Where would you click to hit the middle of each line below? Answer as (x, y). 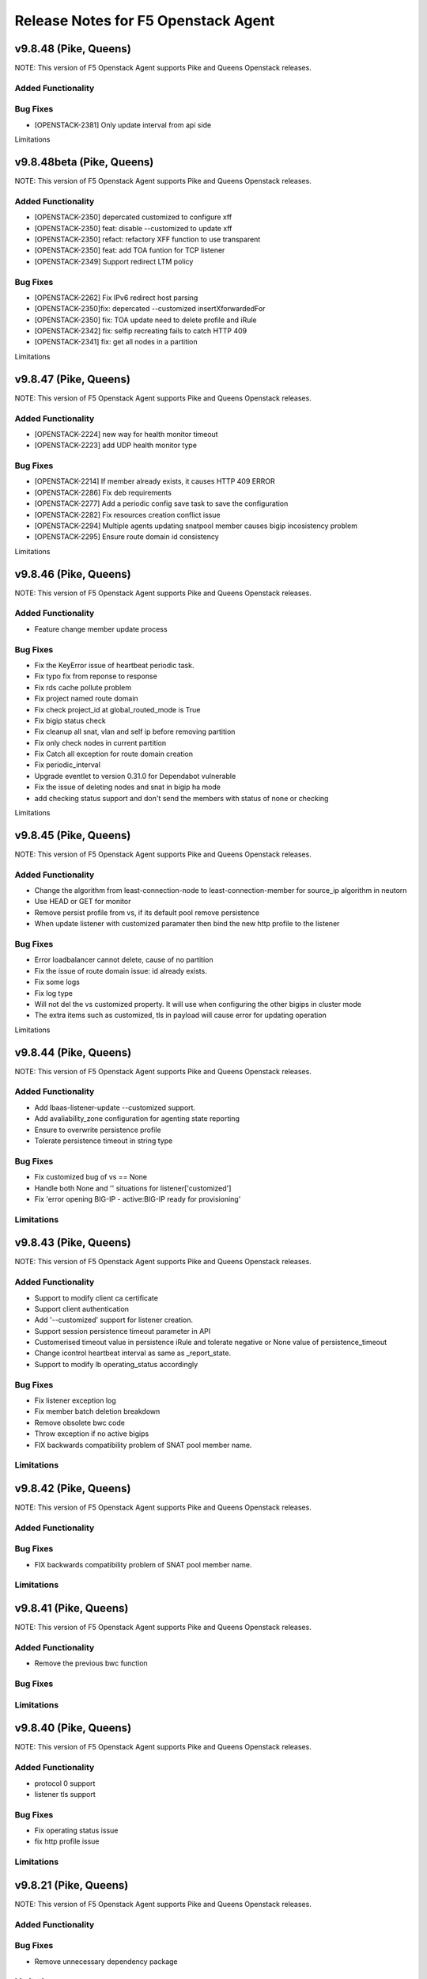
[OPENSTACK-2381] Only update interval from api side (123, 125)
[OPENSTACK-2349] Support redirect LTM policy (114, 261)
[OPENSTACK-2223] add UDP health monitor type (116, 445)
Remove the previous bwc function (91, 1663)
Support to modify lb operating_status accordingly (116, 1364)
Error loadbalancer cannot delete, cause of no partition (124, 960)
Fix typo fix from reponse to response (96, 676)
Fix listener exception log (75, 1400)
